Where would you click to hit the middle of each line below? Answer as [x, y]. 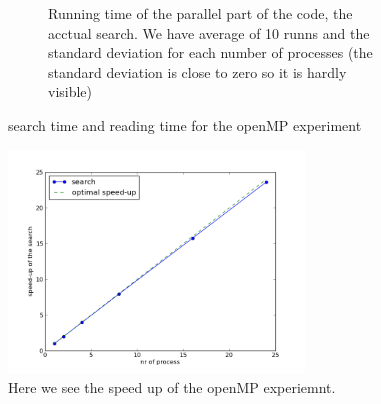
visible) [70, 91]
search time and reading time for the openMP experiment [185, 124]
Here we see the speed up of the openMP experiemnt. [172, 386]
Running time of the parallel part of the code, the [200, 13]
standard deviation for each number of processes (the [210, 52]
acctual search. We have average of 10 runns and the [209, 32]
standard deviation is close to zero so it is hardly [197, 71]
